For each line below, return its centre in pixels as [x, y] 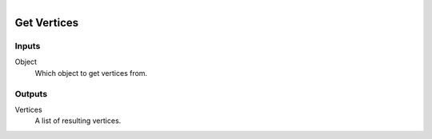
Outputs [31, 93]
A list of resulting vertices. [78, 121]
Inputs [28, 46]
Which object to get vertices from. [91, 73]
